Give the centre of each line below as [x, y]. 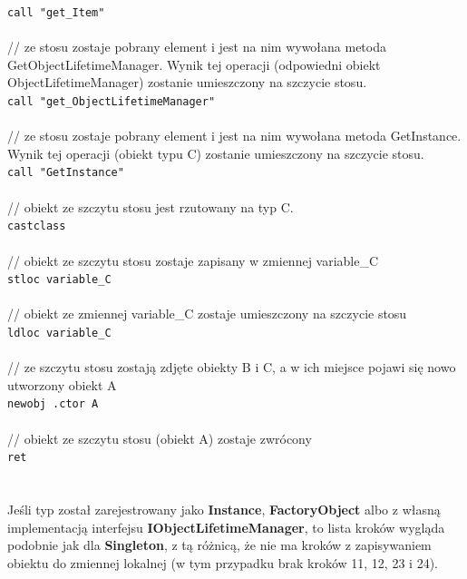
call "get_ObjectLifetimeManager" [112, 102]
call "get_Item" [56, 13]
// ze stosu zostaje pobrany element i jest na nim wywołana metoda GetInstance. [234, 136]
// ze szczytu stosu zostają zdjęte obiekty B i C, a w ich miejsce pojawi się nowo [232, 367]
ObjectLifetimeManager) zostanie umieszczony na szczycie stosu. [187, 82]
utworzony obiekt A [62, 384]
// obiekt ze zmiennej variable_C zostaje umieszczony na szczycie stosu [207, 314]
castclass [37, 226]
